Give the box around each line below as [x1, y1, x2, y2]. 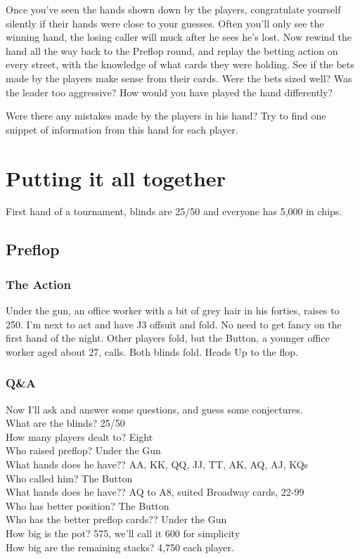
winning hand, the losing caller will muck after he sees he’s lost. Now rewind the [6, 30, 352, 44]
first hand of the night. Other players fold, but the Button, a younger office [6, 330, 330, 345]
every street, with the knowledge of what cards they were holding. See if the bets [6, 57, 354, 72]
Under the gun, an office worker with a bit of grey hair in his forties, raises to [6, 303, 340, 318]
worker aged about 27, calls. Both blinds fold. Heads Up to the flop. [6, 344, 298, 359]
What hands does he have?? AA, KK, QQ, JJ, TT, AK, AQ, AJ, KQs [6, 457, 309, 472]
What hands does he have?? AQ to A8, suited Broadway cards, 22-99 [6, 484, 304, 499]
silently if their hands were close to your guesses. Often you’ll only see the [6, 15, 324, 30]
